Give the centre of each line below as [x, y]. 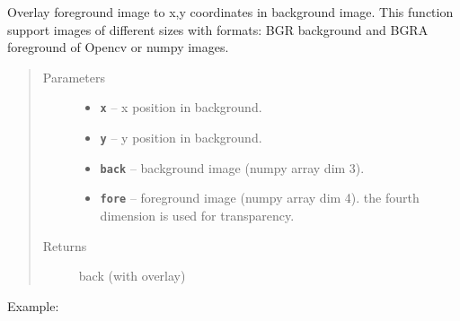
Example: [33, 305]
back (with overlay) [132, 276]
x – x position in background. [181, 107]
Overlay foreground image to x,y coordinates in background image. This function [230, 12]
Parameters [74, 77]
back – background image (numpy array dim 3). [232, 167]
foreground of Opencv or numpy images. [118, 47]
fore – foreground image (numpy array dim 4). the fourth [260, 198]
